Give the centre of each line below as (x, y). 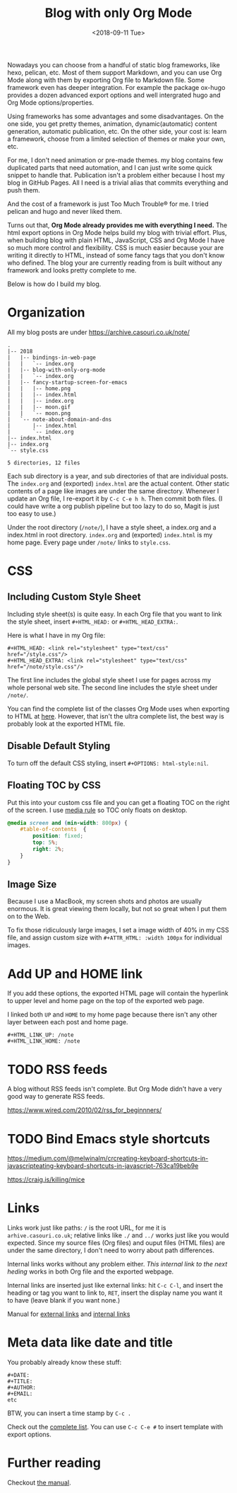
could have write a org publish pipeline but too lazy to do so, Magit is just (114, 506)
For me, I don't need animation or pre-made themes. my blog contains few (115, 160)
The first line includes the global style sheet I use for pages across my (109, 680)
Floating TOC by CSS (54, 785)
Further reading (54, 1463)
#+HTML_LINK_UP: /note (41, 1035)
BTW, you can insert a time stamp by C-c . (69, 1413)
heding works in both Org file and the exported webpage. (91, 1271)
